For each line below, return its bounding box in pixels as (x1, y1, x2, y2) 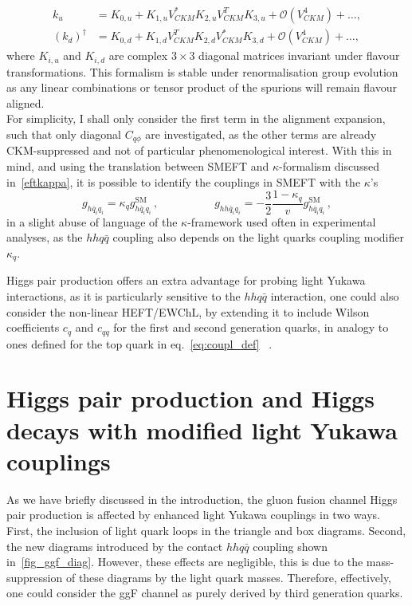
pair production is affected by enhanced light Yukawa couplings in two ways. (6, 506, 380, 523)
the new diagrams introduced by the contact (6, 537, 223, 554)
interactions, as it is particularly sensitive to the (6, 288, 241, 304)
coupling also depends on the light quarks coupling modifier (112, 229, 404, 246)
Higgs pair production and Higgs (6, 382, 375, 415)
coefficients (6, 319, 60, 336)
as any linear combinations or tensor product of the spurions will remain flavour (6, 79, 397, 96)
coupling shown (253, 537, 328, 554)
